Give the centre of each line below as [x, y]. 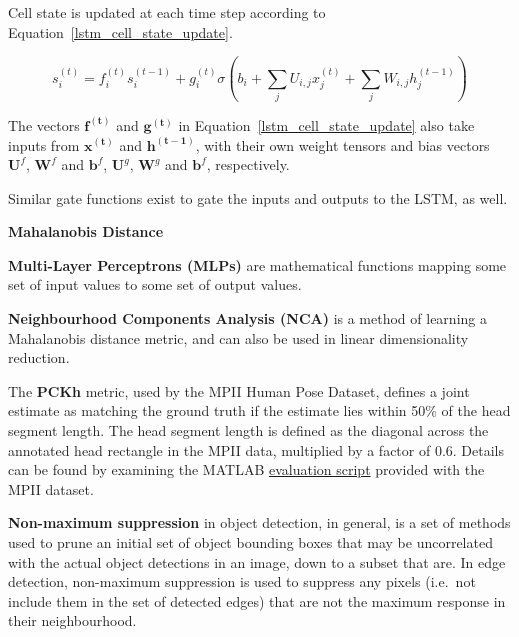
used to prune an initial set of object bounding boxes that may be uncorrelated [250, 542]
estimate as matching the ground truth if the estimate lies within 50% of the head [259, 410]
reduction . [39, 357]
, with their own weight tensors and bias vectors [342, 144]
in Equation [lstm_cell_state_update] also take [326, 124]
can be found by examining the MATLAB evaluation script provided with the [246, 469]
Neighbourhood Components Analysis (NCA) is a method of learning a [247, 318]
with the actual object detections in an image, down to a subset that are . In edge [257, 561]
